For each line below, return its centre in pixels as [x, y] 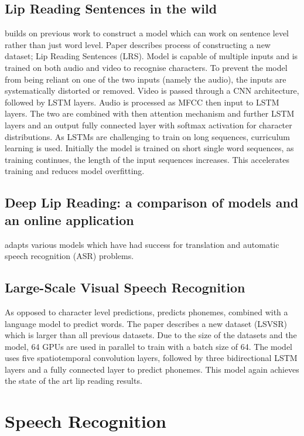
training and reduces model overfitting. [75, 171]
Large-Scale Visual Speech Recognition [125, 287]
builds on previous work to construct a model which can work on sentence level [147, 33]
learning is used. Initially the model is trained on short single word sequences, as [149, 148]
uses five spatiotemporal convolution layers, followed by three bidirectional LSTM [151, 358]
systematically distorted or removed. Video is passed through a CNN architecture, [152, 91]
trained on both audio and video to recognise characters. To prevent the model [146, 67]
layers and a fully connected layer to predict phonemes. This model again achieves [152, 369]
